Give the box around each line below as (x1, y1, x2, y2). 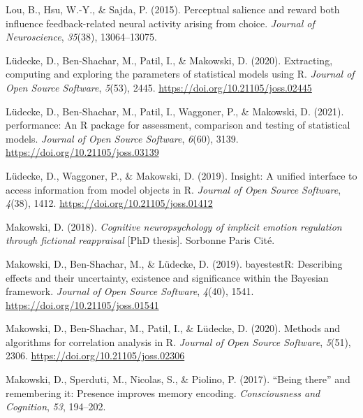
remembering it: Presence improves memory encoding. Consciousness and (6, 385, 320, 400)
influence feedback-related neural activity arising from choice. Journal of (6, 15, 315, 30)
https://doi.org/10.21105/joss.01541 (6, 297, 159, 312)
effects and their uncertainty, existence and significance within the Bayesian (6, 270, 329, 284)
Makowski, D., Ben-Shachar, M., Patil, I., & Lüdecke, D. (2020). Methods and (6, 321, 341, 336)
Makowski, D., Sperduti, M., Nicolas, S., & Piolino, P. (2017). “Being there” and (6, 372, 350, 387)
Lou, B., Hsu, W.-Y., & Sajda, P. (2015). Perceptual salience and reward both (6, 2, 340, 16)
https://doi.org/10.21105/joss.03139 (6, 145, 159, 159)
